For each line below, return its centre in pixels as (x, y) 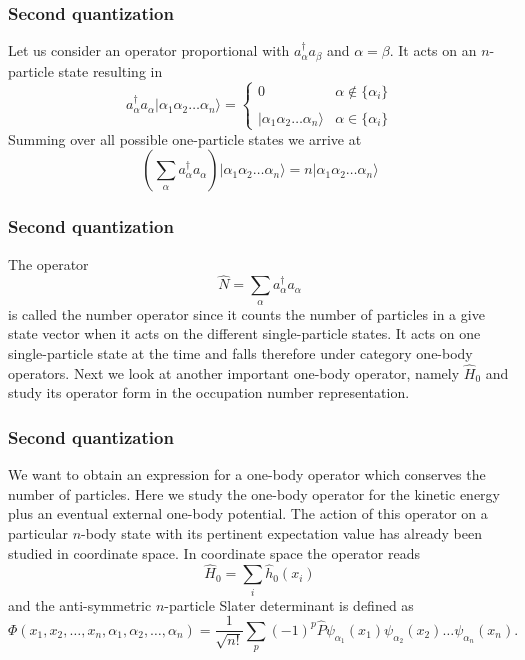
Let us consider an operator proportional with (149, 50)
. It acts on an (433, 50)
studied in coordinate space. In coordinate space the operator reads (214, 552)
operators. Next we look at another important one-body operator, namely (234, 372)
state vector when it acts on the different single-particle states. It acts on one (244, 333)
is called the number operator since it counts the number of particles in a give (246, 313)
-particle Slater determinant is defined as (289, 604)
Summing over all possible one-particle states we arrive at (185, 138)
